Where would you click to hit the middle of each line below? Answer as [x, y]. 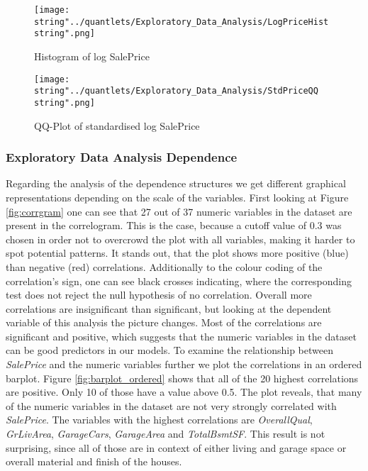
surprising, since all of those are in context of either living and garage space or [176, 447]
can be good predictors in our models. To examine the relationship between [169, 350]
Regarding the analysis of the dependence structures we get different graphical [176, 183]
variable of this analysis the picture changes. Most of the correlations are [164, 322]
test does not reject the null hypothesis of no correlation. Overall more [159, 295]
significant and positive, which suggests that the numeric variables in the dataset [181, 336]
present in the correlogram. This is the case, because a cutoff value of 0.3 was [174, 225]
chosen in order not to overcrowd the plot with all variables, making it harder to [180, 239]
